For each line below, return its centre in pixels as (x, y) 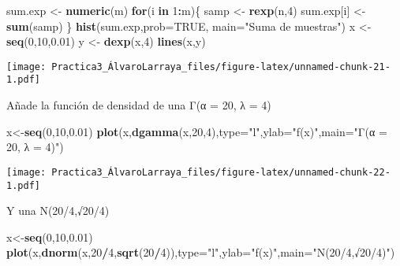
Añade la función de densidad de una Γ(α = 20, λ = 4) (139, 105)
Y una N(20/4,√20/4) (58, 211)
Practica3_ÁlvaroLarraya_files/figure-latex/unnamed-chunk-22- (221, 172)
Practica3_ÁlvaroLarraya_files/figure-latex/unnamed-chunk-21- (221, 66)
